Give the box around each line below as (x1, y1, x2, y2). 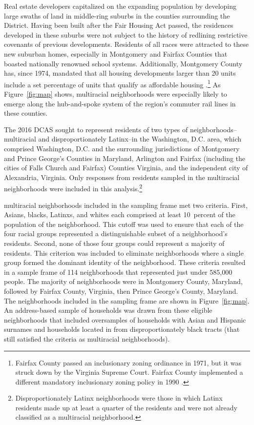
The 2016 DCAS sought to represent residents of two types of (4, 124, 188, 134)
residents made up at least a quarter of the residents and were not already (15, 402, 237, 412)
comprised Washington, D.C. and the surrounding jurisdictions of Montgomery (4, 143, 240, 153)
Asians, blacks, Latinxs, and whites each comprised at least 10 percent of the (4, 209, 235, 220)
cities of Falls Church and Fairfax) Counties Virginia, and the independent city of (4, 162, 248, 173)
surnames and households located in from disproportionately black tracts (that (4, 324, 240, 334)
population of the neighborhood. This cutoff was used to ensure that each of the (4, 219, 244, 229)
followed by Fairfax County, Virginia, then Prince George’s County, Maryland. (4, 285, 238, 296)
